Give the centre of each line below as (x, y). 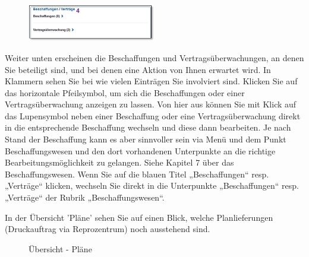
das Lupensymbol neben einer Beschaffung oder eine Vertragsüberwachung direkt (153, 115)
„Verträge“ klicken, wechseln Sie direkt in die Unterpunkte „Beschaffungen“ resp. (152, 185)
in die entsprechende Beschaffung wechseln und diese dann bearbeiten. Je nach (148, 127)
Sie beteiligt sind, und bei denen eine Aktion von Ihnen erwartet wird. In (138, 69)
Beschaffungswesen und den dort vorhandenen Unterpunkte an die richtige (140, 150)
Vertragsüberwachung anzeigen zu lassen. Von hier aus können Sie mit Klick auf (151, 104)
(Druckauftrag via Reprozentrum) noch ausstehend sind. (108, 229)
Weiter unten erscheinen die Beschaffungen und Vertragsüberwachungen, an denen (154, 57)
